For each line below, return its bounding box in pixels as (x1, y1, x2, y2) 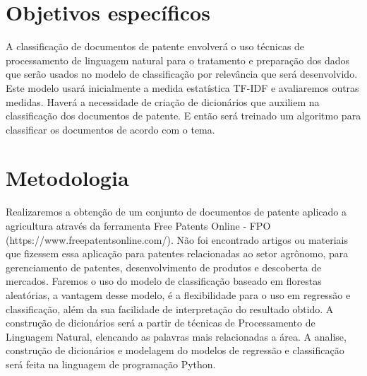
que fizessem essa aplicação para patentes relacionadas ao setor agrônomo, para (6, 246, 349, 261)
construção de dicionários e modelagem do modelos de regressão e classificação (6, 343, 344, 358)
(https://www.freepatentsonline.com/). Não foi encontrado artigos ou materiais (6, 232, 349, 247)
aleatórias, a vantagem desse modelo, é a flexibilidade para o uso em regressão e (6, 287, 351, 302)
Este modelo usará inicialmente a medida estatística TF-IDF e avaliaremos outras (6, 80, 359, 95)
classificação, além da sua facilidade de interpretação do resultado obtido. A (6, 301, 334, 316)
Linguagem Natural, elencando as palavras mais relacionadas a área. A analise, (6, 329, 347, 343)
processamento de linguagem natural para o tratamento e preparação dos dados (6, 52, 350, 67)
